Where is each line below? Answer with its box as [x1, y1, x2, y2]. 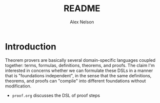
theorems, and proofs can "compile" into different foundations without [5, 78, 146, 84]
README [63, 3, 100, 14]
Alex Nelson [70, 19, 94, 25]
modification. [5, 83, 32, 89]
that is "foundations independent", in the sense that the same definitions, [5, 72, 152, 78]
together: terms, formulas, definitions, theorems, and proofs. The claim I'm [5, 62, 155, 68]
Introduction [5, 41, 57, 52]
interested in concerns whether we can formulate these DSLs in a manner [5, 68, 153, 73]
